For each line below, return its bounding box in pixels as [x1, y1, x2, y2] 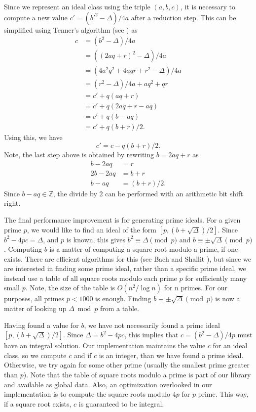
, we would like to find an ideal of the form [27, 224, 156, 234]
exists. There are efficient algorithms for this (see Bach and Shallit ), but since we [4, 253, 251, 264]
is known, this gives [66, 234, 125, 244]
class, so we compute [4, 350, 67, 360]
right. [4, 198, 21, 208]
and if [73, 350, 92, 360]
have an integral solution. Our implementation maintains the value [4, 340, 206, 351]
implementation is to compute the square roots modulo [4, 389, 171, 399]
